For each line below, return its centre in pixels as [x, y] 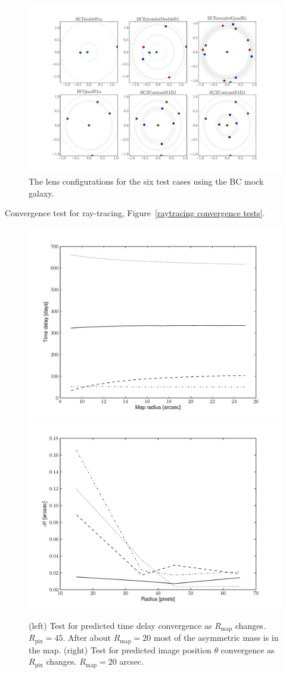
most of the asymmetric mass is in [216, 638]
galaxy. [41, 193]
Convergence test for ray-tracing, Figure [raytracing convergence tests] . [135, 213]
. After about [87, 638]
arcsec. [131, 661]
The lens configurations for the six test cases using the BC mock [146, 181]
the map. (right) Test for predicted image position [120, 649]
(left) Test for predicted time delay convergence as [120, 625]
